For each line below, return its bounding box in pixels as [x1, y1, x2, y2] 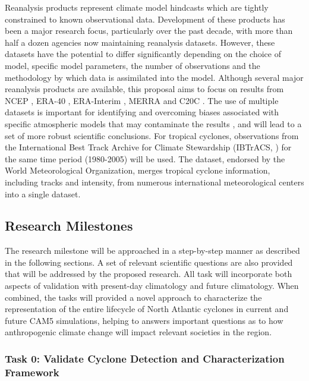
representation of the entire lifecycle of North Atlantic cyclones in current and [5, 303, 289, 315]
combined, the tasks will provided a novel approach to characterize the [5, 291, 262, 303]
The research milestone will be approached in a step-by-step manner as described [5, 244, 300, 257]
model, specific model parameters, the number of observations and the [5, 59, 260, 71]
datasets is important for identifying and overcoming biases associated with [5, 106, 279, 118]
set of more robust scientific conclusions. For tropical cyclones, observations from [5, 129, 299, 141]
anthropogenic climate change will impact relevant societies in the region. [5, 326, 272, 338]
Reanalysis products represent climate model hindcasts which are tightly [5, 1, 269, 13]
